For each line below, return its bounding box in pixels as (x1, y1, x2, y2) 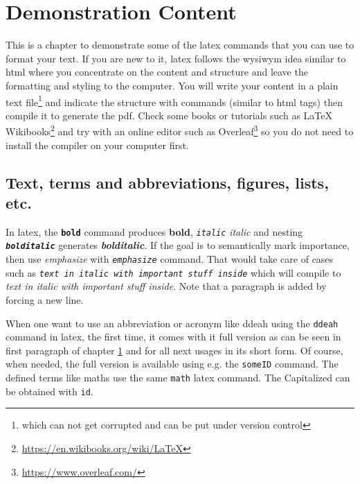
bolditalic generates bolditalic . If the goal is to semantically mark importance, (6, 238, 350, 252)
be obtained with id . (6, 383, 93, 398)
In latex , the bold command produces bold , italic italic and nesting (6, 224, 303, 239)
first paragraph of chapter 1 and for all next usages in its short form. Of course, (6, 343, 343, 357)
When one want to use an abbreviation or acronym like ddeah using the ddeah (6, 316, 339, 330)
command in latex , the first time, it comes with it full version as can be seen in (6, 329, 341, 344)
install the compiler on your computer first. (6, 137, 189, 152)
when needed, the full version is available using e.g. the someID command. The (6, 356, 339, 371)
